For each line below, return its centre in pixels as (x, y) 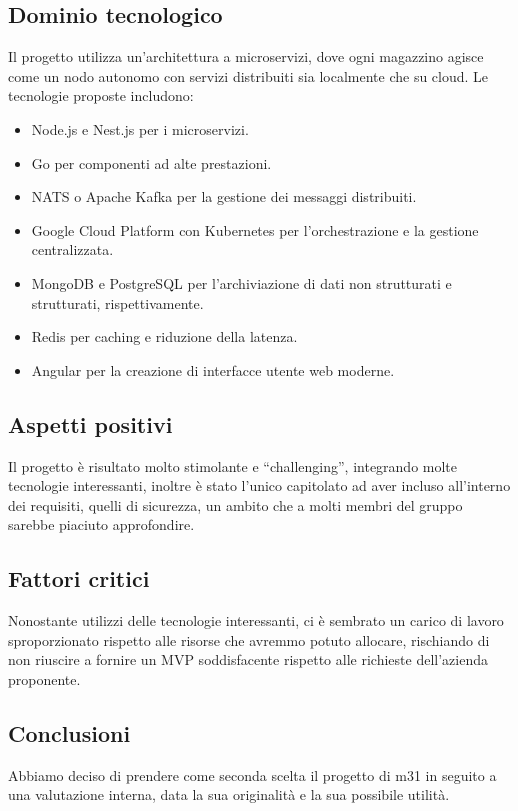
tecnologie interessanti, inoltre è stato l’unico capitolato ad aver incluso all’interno (259, 485)
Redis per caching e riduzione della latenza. (164, 336)
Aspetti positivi (90, 423)
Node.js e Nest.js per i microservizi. (140, 128)
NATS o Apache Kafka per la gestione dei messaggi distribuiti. (224, 196)
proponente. (44, 678)
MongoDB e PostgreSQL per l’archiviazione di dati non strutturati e (241, 282)
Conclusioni (69, 732)
